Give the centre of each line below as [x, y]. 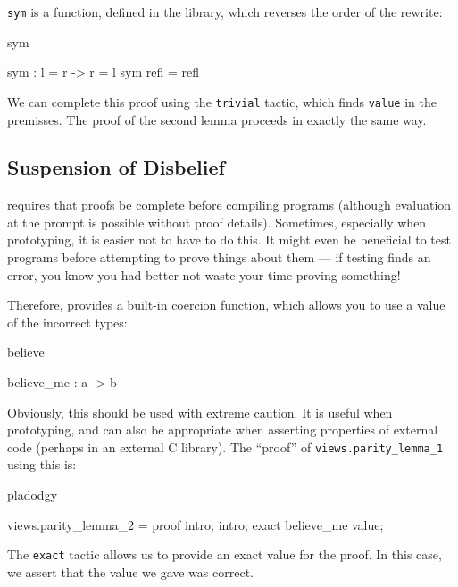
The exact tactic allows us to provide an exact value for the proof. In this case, [225, 554]
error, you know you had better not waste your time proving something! [204, 274]
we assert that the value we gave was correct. [130, 571]
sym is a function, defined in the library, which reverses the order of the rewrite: [225, 12]
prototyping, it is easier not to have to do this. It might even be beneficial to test [229, 240]
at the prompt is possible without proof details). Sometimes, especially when [217, 222]
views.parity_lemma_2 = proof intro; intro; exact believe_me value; [196, 524]
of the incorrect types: [67, 322]
